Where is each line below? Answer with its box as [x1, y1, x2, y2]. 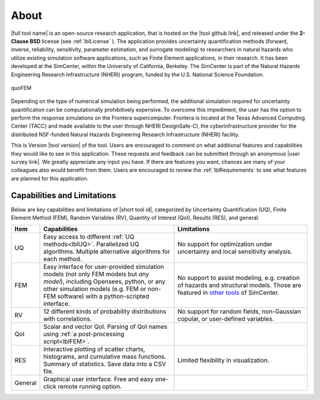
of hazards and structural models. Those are [177, 281, 302, 289]
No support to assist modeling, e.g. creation [177, 274, 300, 282]
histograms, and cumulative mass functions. [43, 353, 167, 361]
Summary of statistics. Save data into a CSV [43, 360, 166, 368]
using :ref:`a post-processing [43, 330, 124, 338]
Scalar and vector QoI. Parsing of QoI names [43, 322, 168, 331]
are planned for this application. [11, 175, 89, 182]
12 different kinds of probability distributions [43, 308, 167, 316]
